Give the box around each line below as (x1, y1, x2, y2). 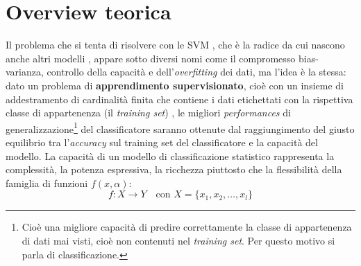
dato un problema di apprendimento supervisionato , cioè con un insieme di (6, 78, 344, 92)
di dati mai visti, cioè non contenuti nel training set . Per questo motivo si (22, 233, 335, 247)
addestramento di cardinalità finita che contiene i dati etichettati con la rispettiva (6, 91, 353, 106)
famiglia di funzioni (6, 175, 88, 190)
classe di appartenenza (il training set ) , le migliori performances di (6, 105, 291, 120)
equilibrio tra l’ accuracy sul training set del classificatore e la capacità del (6, 134, 318, 149)
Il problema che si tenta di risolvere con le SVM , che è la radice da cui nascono (6, 37, 345, 52)
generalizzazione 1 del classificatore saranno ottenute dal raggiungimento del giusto (6, 119, 355, 136)
